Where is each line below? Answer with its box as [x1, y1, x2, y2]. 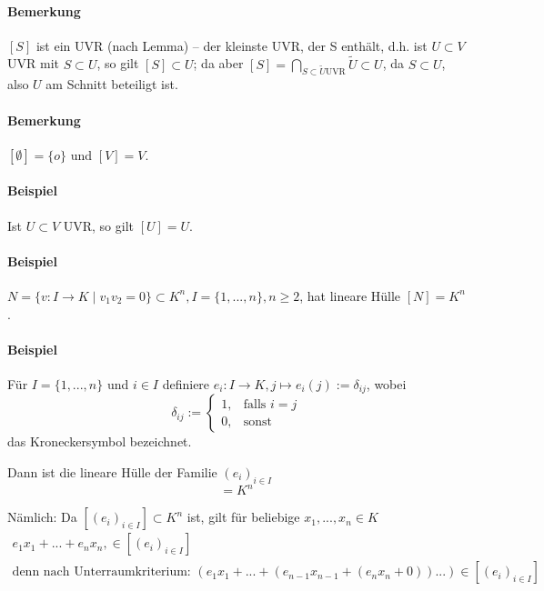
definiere [162, 374, 210, 393]
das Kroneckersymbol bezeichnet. [7, 432, 192, 451]
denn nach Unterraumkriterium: [12, 566, 191, 579]
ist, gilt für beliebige [186, 507, 300, 526]
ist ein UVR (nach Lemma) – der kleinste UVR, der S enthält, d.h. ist [35, 35, 428, 55]
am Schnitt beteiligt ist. [45, 75, 178, 94]
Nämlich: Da [7, 507, 77, 526]
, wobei [366, 374, 407, 393]
